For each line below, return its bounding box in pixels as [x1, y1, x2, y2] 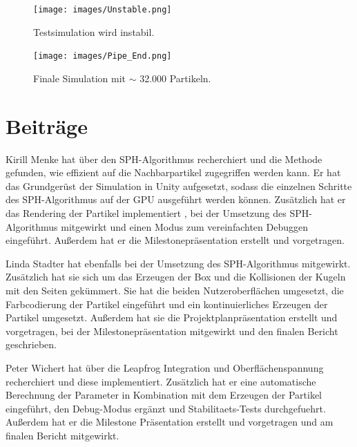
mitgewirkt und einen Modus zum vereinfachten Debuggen [61, 219, 308, 234]
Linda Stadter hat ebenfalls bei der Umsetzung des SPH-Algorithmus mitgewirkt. [6, 256, 351, 270]
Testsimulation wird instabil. [33, 24, 155, 39]
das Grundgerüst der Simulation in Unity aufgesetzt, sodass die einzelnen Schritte [6, 178, 352, 193]
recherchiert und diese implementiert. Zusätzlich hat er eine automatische [6, 374, 316, 388]
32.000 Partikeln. [139, 70, 211, 85]
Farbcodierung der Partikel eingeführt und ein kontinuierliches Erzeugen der [6, 296, 328, 311]
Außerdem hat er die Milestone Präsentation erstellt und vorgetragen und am [6, 415, 334, 429]
